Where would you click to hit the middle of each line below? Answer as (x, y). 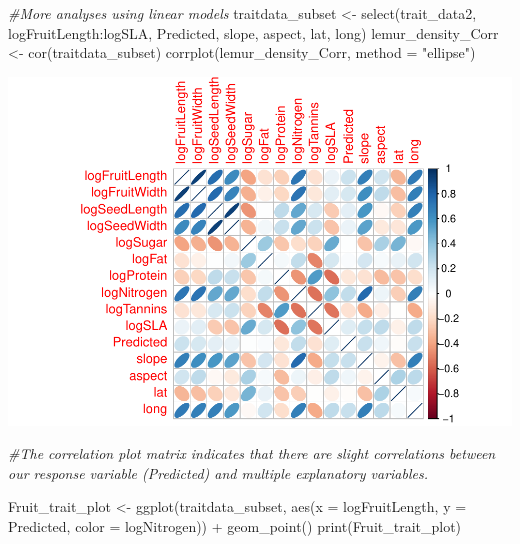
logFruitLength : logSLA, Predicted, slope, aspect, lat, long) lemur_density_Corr (253, 32)
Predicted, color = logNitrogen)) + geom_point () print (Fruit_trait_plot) (235, 526)
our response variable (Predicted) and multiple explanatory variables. (218, 472)
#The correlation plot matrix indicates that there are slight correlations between (252, 453)
